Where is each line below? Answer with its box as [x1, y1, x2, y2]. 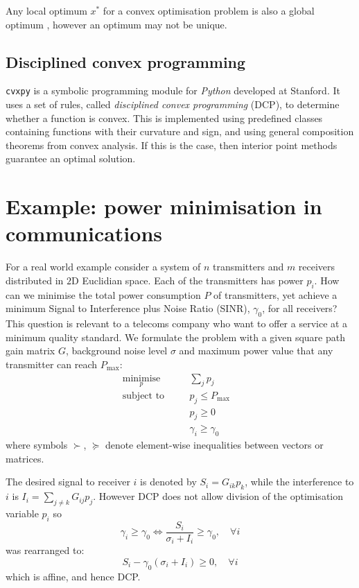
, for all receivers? [262, 301, 338, 315]
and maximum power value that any [179, 343, 333, 358]
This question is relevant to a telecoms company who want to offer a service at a [6, 316, 348, 331]
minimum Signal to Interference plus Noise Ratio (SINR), [6, 301, 250, 315]
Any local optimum [6, 3, 87, 17]
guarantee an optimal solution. [6, 151, 136, 166]
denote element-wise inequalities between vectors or [105, 438, 324, 452]
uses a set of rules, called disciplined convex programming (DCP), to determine [6, 97, 340, 112]
